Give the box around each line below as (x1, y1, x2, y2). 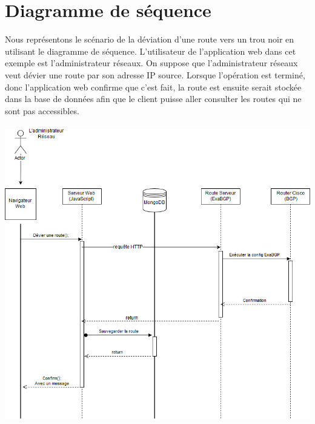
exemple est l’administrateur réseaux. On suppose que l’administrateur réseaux (5, 56, 298, 69)
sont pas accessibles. (5, 104, 79, 117)
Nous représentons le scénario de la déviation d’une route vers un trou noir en (5, 33, 294, 46)
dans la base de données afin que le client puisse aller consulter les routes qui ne (5, 92, 302, 105)
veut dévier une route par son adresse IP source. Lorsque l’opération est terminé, (5, 68, 305, 81)
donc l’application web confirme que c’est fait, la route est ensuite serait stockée (5, 80, 302, 93)
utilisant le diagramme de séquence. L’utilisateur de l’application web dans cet (5, 44, 296, 57)
